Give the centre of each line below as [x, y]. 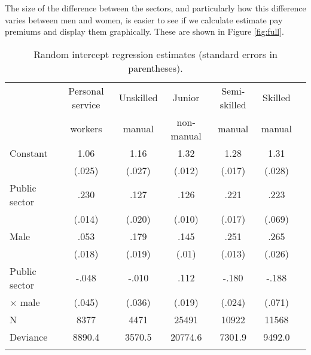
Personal [86, 90]
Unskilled [138, 98]
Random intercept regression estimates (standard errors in [155, 54]
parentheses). [155, 68]
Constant [29, 153]
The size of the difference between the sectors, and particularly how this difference [155, 8]
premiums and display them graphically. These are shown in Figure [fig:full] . [144, 31]
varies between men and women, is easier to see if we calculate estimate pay [144, 19]
